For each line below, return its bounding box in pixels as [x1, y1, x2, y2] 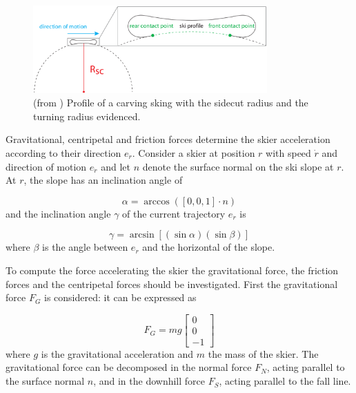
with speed [266, 146, 311, 160]
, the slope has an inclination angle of [23, 173, 183, 187]
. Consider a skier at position [132, 146, 255, 160]
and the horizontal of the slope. [142, 240, 275, 254]
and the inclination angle [6, 206, 111, 220]
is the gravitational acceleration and [41, 346, 194, 361]
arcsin [129, 230, 155, 240]
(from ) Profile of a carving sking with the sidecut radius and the [33, 95, 308, 110]
